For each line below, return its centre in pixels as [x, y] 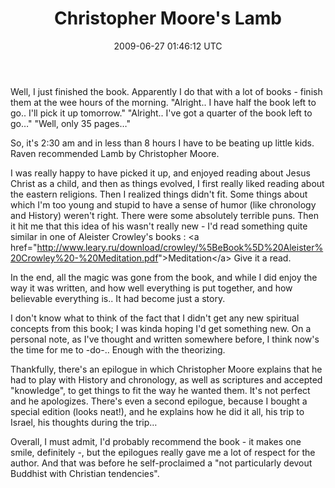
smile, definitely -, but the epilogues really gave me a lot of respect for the [163, 452]
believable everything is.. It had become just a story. [118, 298]
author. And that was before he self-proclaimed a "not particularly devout [161, 463]
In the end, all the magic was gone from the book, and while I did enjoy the [164, 277]
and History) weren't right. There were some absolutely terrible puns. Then [165, 215]
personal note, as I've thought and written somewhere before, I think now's [165, 339]
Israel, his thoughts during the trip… [84, 422]
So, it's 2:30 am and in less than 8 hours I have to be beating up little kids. [162, 143]
